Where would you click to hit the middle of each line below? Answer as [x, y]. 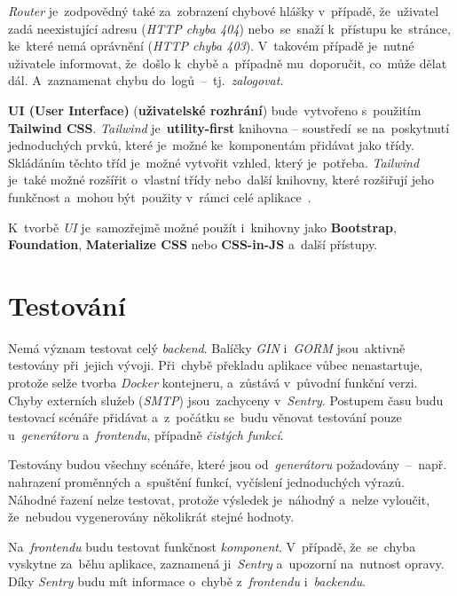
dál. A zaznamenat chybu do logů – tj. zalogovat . [146, 80]
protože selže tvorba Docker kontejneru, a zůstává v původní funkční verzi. [213, 383]
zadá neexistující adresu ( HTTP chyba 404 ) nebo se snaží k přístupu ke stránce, [229, 28]
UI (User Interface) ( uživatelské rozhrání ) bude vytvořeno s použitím [215, 110]
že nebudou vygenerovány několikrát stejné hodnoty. [151, 517]
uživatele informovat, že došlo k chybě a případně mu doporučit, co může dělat [228, 63]
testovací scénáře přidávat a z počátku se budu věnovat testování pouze [205, 417]
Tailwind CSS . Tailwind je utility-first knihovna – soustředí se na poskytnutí [229, 127]
